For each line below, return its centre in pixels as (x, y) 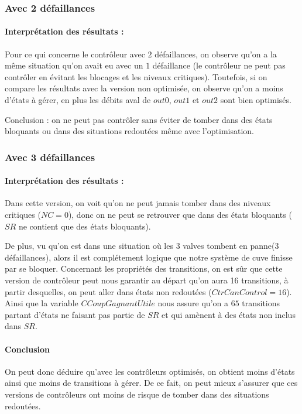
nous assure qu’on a (193, 303)
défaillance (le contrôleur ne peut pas (219, 65)
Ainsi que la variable (42, 303)
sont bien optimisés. (256, 100)
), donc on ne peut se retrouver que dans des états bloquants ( (180, 215)
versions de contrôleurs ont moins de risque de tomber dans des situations (137, 394)
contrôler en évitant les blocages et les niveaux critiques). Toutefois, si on (136, 76)
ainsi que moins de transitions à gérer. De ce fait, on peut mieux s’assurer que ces (151, 383)
